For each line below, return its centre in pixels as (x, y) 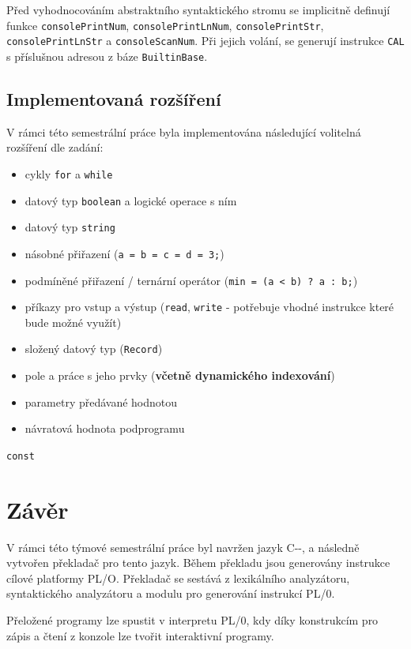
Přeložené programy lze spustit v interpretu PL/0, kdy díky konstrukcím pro (192, 620)
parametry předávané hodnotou (101, 401)
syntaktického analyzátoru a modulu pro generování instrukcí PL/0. (171, 593)
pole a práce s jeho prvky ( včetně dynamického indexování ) (180, 375)
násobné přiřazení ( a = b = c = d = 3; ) (124, 253)
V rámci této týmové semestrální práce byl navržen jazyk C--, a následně (183, 547)
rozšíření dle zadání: (55, 147)
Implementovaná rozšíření (114, 98)
